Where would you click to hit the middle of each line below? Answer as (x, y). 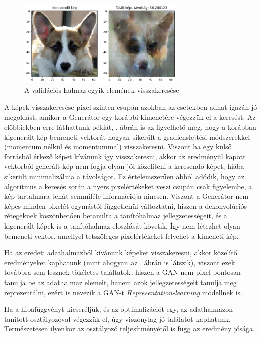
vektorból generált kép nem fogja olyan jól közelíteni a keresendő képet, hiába (124, 166)
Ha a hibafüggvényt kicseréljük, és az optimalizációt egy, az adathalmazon (119, 309)
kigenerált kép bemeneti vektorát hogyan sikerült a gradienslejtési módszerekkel (127, 136)
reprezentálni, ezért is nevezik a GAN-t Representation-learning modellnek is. (123, 292)
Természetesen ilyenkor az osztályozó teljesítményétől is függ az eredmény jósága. (129, 329)
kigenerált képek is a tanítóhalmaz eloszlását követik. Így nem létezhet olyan (122, 225)
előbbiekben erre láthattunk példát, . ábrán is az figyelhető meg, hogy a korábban (130, 127)
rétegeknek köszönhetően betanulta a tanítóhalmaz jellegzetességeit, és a (116, 216)
